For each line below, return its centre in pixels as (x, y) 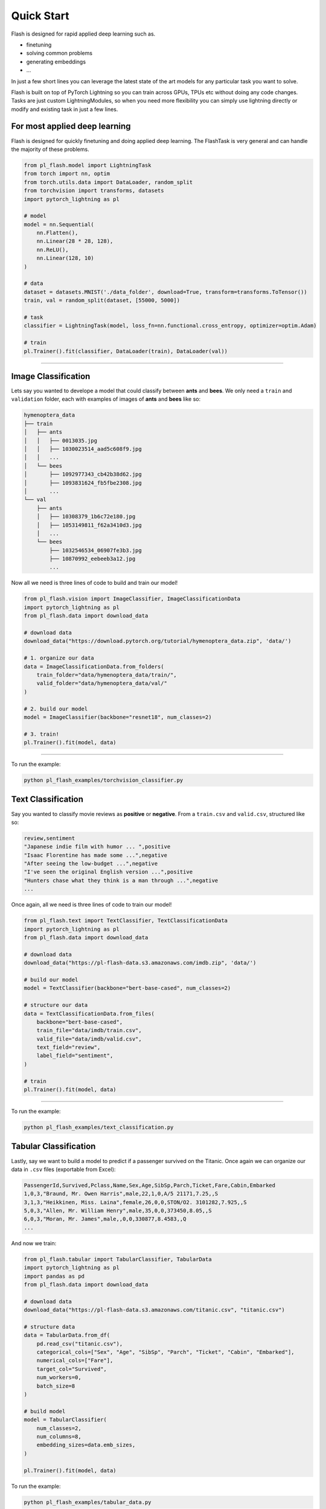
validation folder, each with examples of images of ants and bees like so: (106, 399)
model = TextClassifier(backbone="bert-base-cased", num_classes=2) (127, 988)
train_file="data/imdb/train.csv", (89, 1030)
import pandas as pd (54, 1276)
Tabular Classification (53, 1147)
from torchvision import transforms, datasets (94, 191)
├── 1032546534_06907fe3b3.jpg (95, 550)
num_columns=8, (59, 1437)
